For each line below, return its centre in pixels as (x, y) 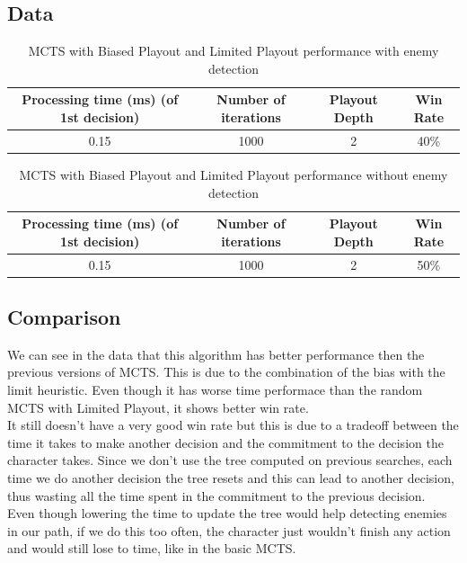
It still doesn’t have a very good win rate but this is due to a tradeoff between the (233, 425)
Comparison (64, 317)
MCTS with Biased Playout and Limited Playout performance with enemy (233, 51)
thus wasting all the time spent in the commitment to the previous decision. (216, 495)
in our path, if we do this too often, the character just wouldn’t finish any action (229, 530)
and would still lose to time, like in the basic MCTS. (152, 548)
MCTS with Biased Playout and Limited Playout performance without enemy (233, 174)
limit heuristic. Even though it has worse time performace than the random (215, 390)
